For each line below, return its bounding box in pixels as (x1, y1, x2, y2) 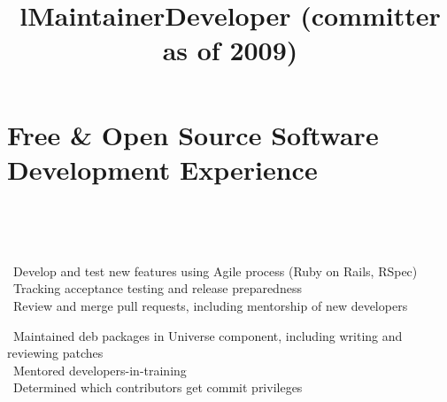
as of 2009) (162, 32, 298, 68)
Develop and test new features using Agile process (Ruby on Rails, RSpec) (12, 261, 418, 280)
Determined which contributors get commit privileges (12, 378, 303, 397)
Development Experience (7, 151, 318, 187)
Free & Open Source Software (7, 116, 379, 152)
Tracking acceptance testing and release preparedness (12, 279, 302, 298)
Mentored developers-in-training (12, 360, 187, 379)
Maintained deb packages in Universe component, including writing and (12, 326, 403, 344)
